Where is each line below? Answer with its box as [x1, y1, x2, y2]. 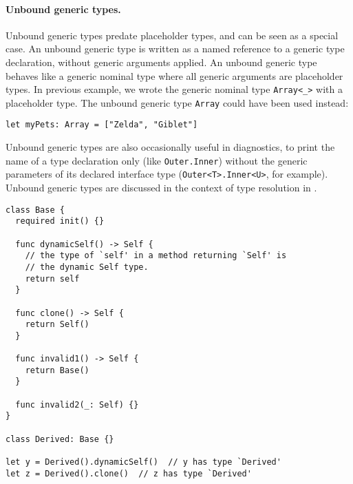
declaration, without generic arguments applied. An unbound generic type [6, 54, 317, 69]
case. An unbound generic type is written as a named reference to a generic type [6, 41, 345, 56]
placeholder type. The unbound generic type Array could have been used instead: [6, 95, 349, 109]
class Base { [6, 204, 65, 215]
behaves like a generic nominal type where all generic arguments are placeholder [6, 68, 343, 83]
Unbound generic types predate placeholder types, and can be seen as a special [6, 28, 339, 42]
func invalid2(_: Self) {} [15, 399, 139, 410]
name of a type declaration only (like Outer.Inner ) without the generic [6, 153, 308, 167]
